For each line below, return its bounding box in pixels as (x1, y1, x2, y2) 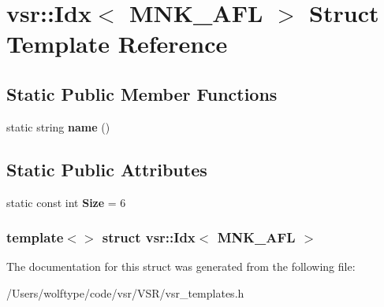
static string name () (6, 118, 110, 135)
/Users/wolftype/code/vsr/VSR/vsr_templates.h (6, 284, 244, 301)
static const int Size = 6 (6, 194, 126, 210)
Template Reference (6, 28, 228, 60)
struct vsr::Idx (102, 227, 196, 247)
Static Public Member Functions (6, 81, 278, 105)
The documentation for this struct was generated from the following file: (6, 258, 356, 275)
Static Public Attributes (6, 157, 207, 181)
